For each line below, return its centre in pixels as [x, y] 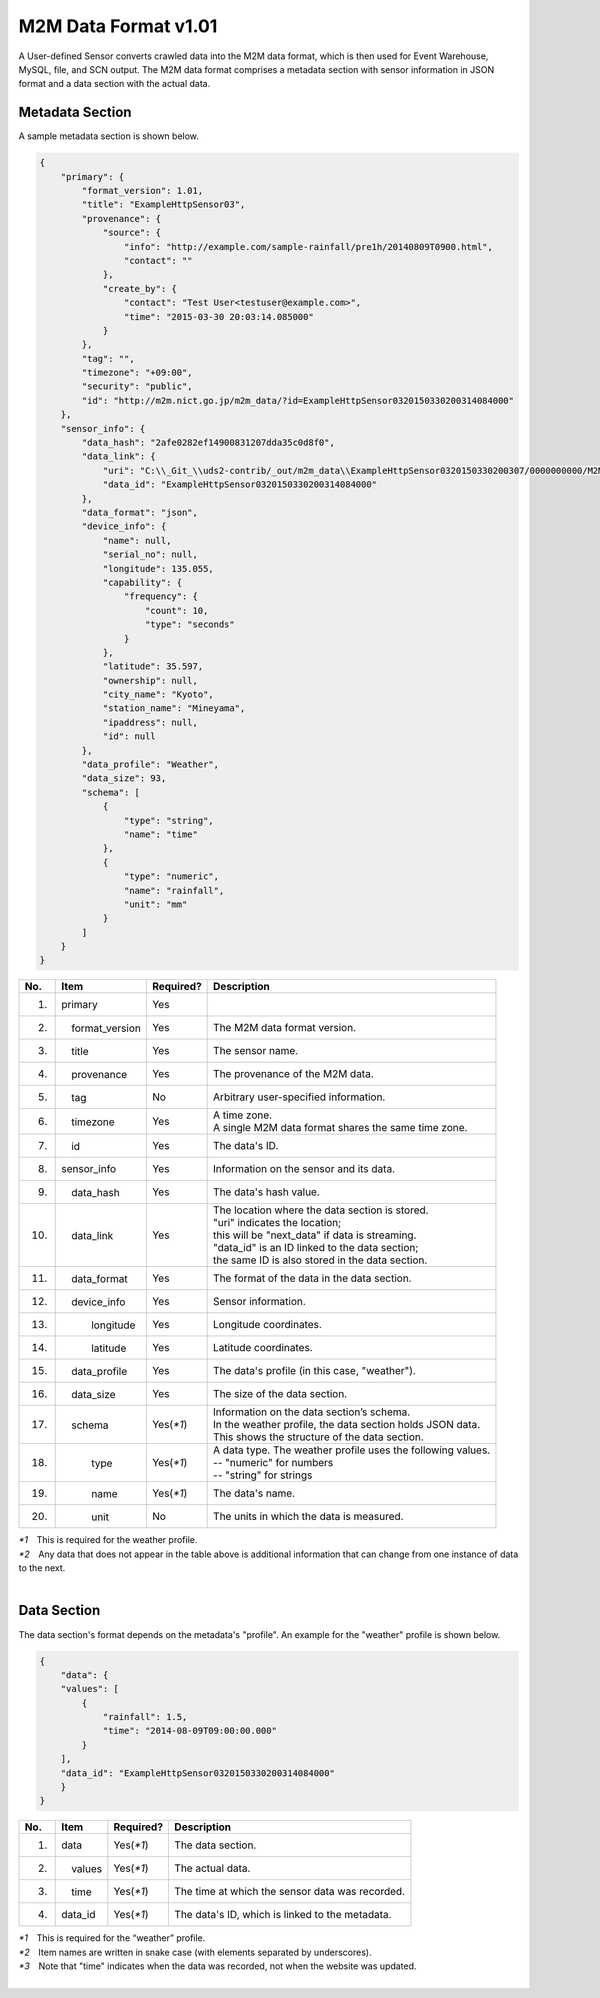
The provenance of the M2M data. [293, 1074]
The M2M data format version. [285, 1028]
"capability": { [142, 582]
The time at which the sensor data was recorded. [289, 1892]
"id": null [129, 736]
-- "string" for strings [263, 1475]
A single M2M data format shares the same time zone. [340, 1128]
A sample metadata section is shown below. [109, 136]
